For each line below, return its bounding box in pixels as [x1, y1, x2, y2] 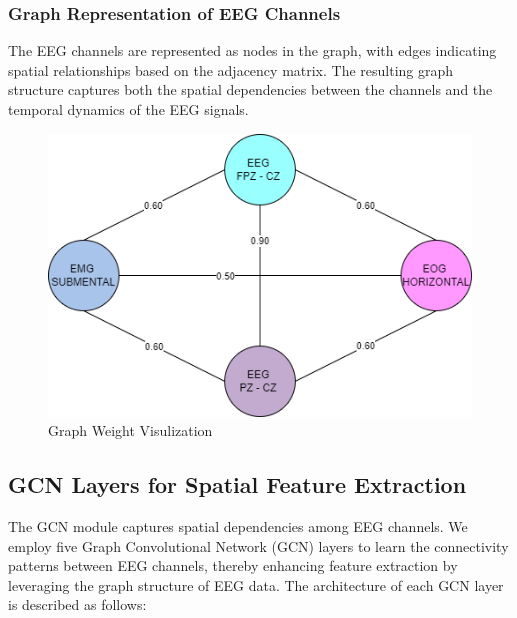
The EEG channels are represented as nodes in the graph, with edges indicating [8, 40, 497, 61]
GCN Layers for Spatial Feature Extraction [8, 469, 467, 500]
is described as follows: [8, 594, 147, 615]
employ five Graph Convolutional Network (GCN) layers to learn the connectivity [8, 535, 509, 556]
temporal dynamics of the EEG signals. [8, 99, 249, 119]
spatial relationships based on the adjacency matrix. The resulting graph [8, 59, 454, 80]
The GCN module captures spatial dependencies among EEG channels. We [8, 515, 468, 536]
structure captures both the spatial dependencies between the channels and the [8, 79, 493, 100]
